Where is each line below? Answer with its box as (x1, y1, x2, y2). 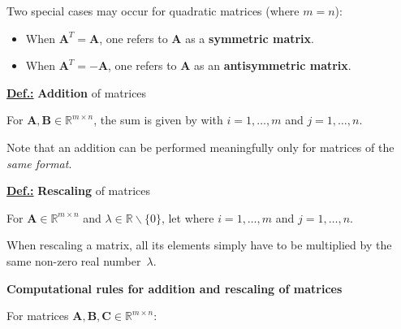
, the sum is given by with (93, 111, 223, 128)
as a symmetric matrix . (185, 29, 314, 46)
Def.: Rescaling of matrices (6, 182, 151, 199)
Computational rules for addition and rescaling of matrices (6, 279, 343, 297)
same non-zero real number (6, 252, 141, 269)
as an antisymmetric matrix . (194, 57, 351, 74)
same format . (6, 154, 72, 171)
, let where (161, 209, 214, 226)
